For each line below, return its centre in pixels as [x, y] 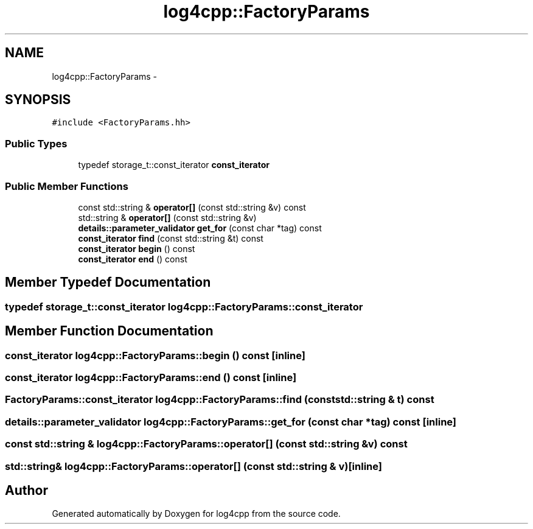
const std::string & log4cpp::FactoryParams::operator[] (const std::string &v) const [206, 444]
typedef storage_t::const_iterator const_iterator [174, 165]
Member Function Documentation [109, 331]
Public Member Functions [67, 186]
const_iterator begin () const [137, 248]
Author [26, 490]
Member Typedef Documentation [108, 282]
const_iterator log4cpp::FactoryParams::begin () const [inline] [155, 355]
